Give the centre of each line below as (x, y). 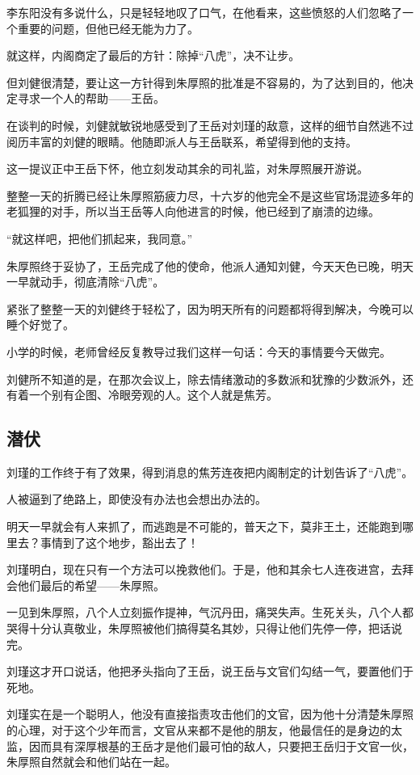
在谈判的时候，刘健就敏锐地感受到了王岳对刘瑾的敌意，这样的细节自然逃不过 (210, 125)
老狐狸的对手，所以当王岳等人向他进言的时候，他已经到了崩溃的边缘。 (193, 211)
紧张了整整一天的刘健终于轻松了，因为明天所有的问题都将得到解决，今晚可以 (210, 308)
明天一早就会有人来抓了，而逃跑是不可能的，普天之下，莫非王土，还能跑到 (204, 526)
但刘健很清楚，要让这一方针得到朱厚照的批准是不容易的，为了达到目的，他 (204, 82)
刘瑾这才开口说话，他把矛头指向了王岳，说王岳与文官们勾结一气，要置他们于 (210, 671)
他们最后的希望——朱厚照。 (91, 585)
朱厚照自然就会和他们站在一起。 (91, 762)
